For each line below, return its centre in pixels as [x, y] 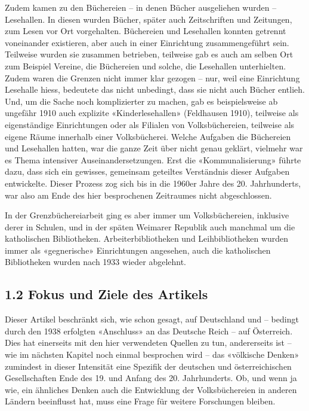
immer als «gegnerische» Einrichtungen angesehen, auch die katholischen [138, 250]
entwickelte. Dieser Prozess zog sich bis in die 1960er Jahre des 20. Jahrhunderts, [153, 183]
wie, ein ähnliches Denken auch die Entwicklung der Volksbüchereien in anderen [151, 389]
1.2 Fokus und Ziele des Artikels [106, 294]
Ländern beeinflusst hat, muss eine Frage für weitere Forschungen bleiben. [140, 401]
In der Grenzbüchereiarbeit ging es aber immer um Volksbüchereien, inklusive [147, 215]
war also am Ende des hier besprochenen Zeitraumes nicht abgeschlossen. [138, 195]
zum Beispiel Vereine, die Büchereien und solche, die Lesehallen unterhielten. [146, 66]
